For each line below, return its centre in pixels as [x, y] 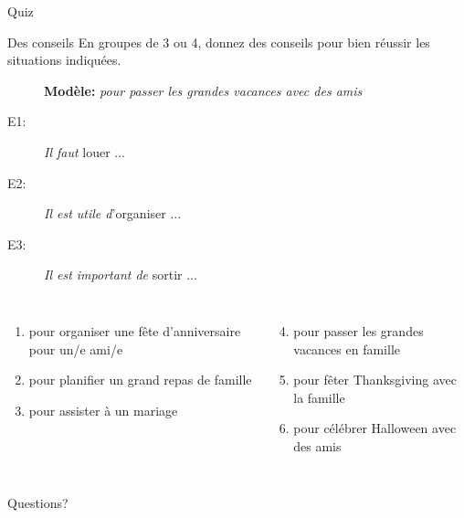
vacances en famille [347, 349]
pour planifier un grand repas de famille [140, 380]
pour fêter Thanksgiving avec [375, 380]
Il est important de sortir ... [121, 275]
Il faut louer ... [85, 151]
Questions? [38, 502]
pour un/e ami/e [76, 349]
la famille [319, 397]
